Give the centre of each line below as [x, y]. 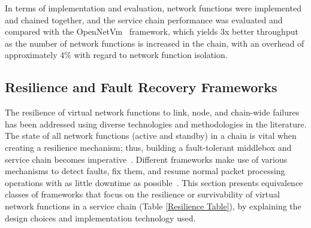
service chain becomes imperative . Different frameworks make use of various [146, 159]
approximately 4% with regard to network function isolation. [116, 55]
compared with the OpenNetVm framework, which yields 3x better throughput [152, 31]
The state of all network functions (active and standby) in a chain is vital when [151, 136]
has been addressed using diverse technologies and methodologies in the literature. [156, 124]
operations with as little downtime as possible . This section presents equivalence [154, 182]
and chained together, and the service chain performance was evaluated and [144, 19]
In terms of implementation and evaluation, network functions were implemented [153, 8]
